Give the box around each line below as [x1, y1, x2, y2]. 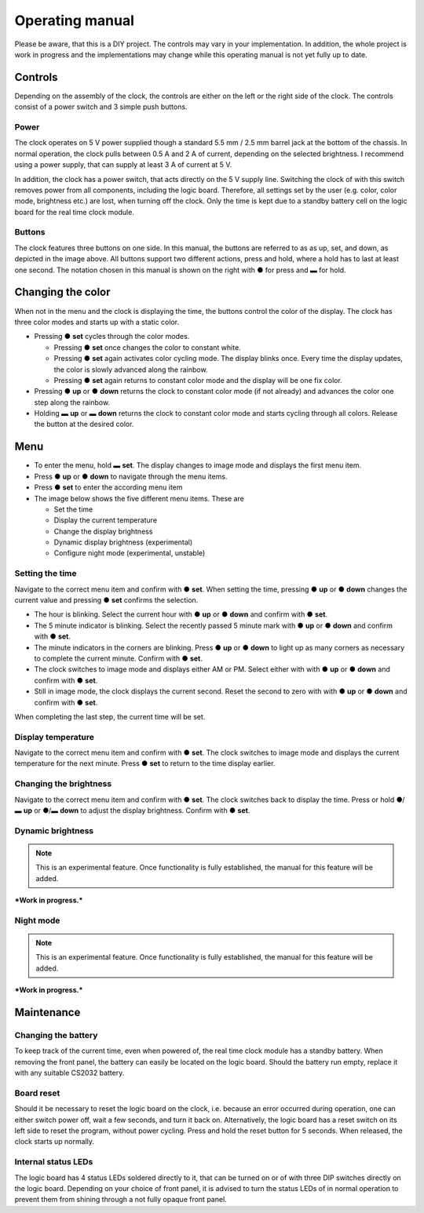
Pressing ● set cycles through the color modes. [34, 332, 190, 341]
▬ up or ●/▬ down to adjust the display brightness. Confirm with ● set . [14, 805, 250, 815]
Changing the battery [14, 1030, 98, 1041]
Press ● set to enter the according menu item [34, 483, 184, 492]
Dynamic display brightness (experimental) [53, 537, 193, 547]
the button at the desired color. [34, 420, 134, 429]
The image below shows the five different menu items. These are [34, 494, 245, 503]
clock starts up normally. [14, 1137, 94, 1146]
